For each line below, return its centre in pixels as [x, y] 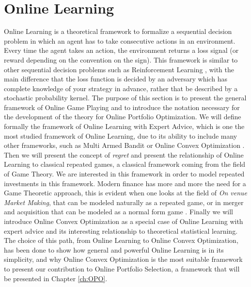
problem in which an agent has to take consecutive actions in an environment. [120, 40]
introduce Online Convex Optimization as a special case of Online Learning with [124, 221]
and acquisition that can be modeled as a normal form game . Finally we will [118, 212]
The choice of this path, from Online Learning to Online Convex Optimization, [121, 240]
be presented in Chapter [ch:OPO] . [56, 278]
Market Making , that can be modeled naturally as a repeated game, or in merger [124, 202]
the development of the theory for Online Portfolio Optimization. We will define [123, 117]
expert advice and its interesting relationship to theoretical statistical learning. [121, 231]
